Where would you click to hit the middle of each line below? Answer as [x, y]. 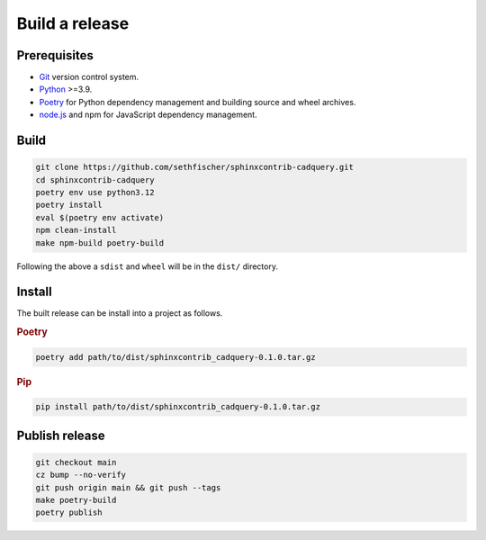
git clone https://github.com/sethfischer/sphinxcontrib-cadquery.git [195, 167]
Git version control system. [89, 77]
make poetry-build [76, 500]
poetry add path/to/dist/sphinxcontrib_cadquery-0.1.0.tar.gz [175, 357]
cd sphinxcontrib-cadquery [95, 180]
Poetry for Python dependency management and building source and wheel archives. [198, 102]
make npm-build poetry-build [100, 243]
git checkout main [76, 462]
